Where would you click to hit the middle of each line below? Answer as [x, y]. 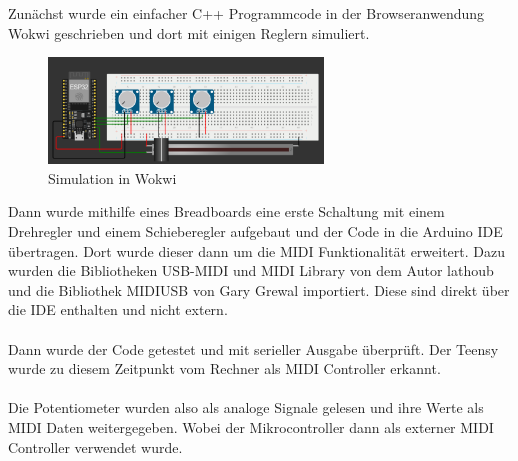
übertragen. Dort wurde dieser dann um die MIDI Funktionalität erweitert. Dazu [257, 250]
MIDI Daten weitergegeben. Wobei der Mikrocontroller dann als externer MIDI [251, 426]
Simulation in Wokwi [112, 177]
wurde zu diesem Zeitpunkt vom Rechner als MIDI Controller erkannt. [224, 368]
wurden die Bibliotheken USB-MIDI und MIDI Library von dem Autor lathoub [251, 270]
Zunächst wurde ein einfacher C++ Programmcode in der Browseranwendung [246, 13]
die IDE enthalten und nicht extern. [118, 309]
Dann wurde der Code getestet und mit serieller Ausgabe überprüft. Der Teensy [253, 348]
